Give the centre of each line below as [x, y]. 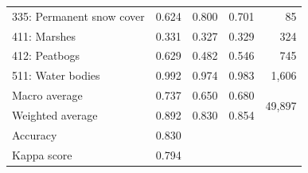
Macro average [47, 95]
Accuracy [35, 134]
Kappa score [42, 154]
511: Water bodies [56, 75]
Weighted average [55, 114]
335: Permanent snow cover [78, 16]
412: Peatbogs [46, 55]
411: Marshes [44, 35]
